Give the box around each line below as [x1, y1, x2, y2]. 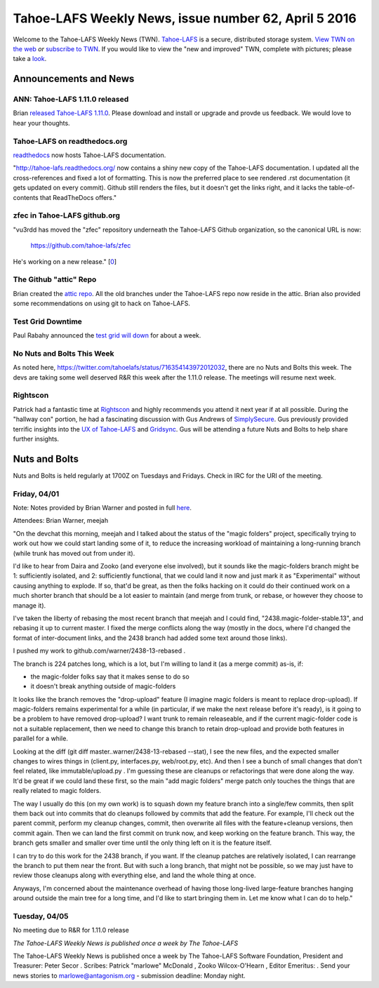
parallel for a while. [13, 734, 68, 743]
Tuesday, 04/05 [13, 911, 69, 921]
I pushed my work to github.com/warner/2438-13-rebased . [13, 646, 186, 655]
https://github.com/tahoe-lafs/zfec [30, 241, 131, 250]
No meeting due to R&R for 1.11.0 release [13, 926, 129, 935]
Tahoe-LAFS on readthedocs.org [13, 136, 128, 146]
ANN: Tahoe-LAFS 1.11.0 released [13, 95, 129, 105]
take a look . [13, 55, 47, 63]
